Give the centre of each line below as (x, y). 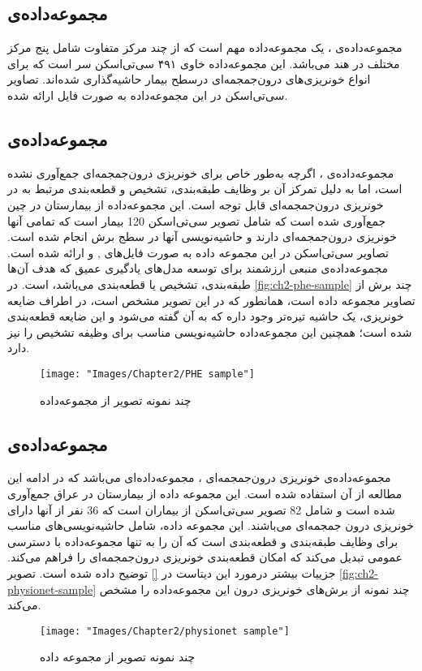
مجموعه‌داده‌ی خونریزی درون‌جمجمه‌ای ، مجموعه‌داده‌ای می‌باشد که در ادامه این (199, 477)
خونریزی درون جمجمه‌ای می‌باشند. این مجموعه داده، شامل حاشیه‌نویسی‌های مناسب (211, 525)
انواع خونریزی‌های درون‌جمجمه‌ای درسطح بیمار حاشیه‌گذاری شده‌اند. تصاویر (189, 79)
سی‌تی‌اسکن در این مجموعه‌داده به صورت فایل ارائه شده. (148, 95)
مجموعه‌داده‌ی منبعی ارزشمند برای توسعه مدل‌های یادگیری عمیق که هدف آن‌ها (198, 268)
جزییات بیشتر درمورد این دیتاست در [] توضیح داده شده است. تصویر (172, 572)
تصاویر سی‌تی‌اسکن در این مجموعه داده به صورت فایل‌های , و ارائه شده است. (198, 252)
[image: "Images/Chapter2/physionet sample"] (165, 631)
